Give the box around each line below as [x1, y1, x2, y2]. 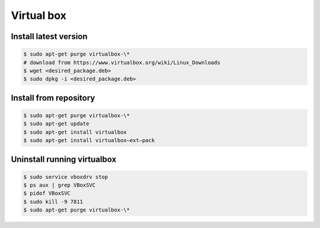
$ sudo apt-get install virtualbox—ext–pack [23, 137, 155, 144]
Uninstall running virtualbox [11, 154, 117, 164]
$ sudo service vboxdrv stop [23, 174, 108, 180]
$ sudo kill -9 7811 [23, 198, 83, 205]
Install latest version [11, 31, 88, 41]
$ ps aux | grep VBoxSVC [23, 182, 96, 189]
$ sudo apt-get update [23, 120, 89, 127]
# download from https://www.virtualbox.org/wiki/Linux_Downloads [23, 59, 220, 66]
